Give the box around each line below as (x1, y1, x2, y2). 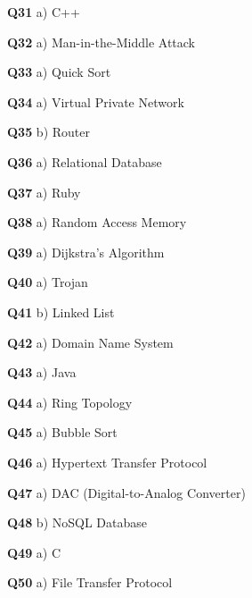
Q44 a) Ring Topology (7, 392, 133, 411)
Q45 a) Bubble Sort (7, 423, 118, 442)
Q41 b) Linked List (7, 302, 115, 321)
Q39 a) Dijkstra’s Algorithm (7, 242, 165, 261)
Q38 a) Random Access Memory (7, 213, 187, 232)
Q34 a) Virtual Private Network (7, 92, 184, 111)
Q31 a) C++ (7, 3, 80, 21)
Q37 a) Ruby (7, 182, 81, 201)
